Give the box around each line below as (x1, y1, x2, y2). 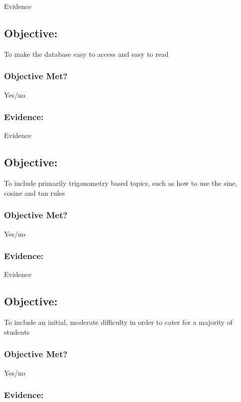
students (4, 326, 30, 337)
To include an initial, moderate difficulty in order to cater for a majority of (4, 317, 233, 327)
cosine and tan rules (4, 187, 65, 198)
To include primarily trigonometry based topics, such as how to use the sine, (4, 178, 238, 188)
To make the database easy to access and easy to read (4, 48, 169, 59)
